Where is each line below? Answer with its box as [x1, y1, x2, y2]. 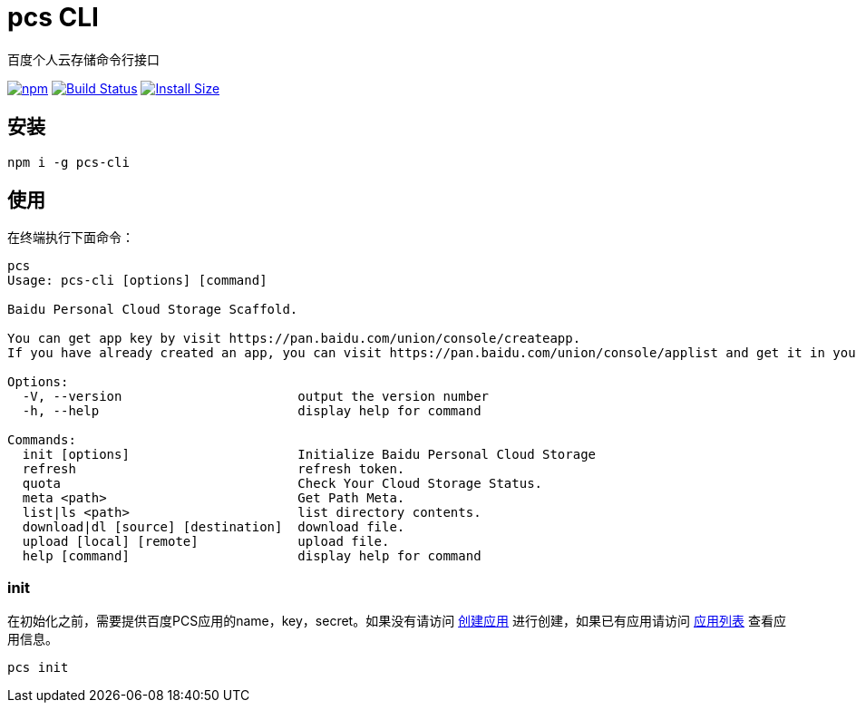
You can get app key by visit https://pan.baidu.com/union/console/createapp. [7, 331, 581, 346]
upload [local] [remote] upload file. [22, 534, 390, 550]
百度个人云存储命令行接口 [7, 51, 160, 67]
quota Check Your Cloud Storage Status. [22, 476, 543, 491]
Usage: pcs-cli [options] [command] [7, 273, 267, 288]
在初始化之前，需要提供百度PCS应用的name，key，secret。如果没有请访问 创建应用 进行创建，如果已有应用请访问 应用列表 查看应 [7, 613, 786, 629]
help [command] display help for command [22, 549, 481, 564]
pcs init [7, 660, 69, 676]
